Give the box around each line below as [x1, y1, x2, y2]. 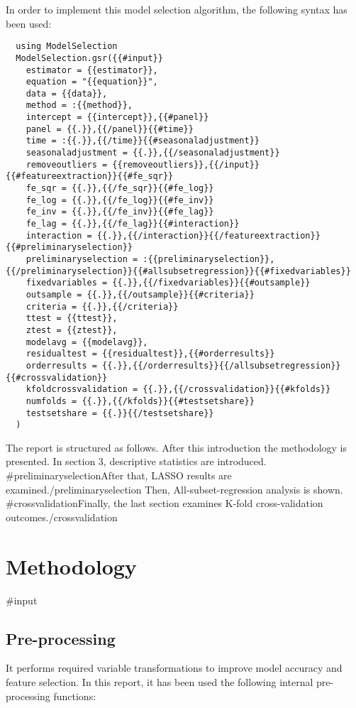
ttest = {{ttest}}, [26, 313, 118, 324]
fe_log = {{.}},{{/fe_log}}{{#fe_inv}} [26, 195, 214, 205]
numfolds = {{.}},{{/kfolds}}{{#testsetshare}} [26, 396, 255, 406]
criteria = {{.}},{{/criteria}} [26, 301, 179, 312]
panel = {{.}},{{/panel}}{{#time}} [26, 124, 194, 134]
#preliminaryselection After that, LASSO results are [6, 468, 232, 483]
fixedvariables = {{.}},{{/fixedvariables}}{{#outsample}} [26, 278, 311, 288]
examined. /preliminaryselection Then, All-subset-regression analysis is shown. [6, 481, 343, 496]
